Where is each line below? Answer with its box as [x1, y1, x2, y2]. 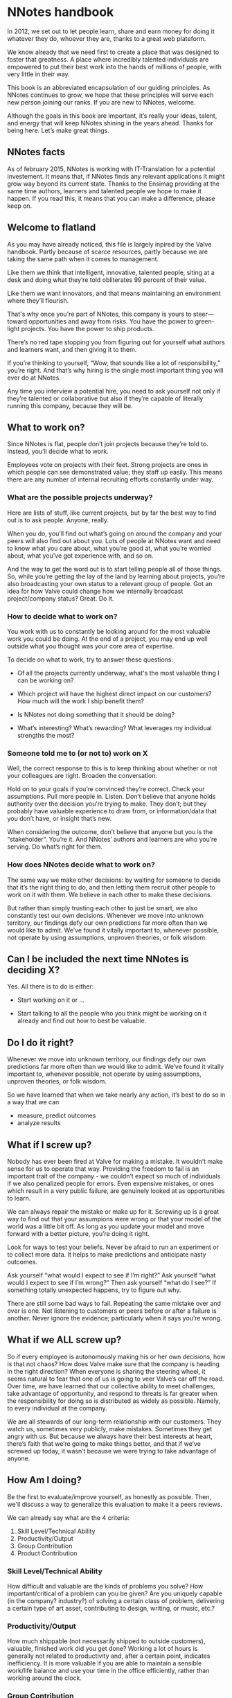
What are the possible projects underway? [7, 493, 153, 502]
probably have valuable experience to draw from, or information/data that [7, 807, 217, 815]
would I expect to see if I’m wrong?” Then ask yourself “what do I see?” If [7, 1279, 217, 1286]
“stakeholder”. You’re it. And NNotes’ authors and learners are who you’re [7, 835, 217, 844]
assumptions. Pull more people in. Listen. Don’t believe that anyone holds [7, 793, 216, 801]
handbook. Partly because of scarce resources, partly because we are [7, 247, 208, 256]
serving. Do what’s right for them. [7, 842, 102, 851]
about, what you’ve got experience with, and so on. [7, 551, 154, 560]
